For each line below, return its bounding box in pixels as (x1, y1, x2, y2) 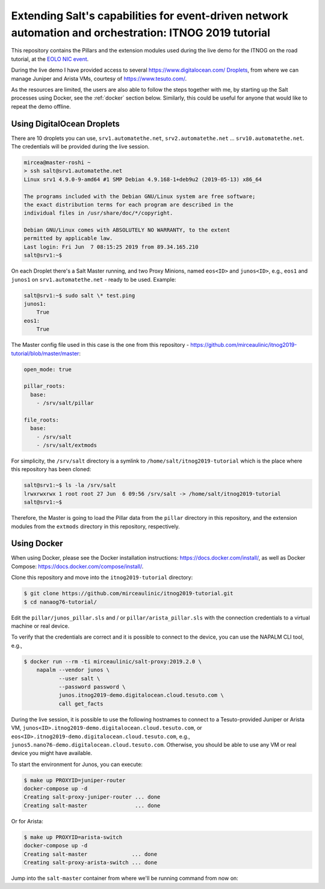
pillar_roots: (23, 383, 66, 390)
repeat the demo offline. (11, 103, 72, 110)
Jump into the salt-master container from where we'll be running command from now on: (11, 875, 239, 882)
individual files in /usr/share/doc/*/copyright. (23, 210, 173, 217)
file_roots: (23, 416, 60, 423)
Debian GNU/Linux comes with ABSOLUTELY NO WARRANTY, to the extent (23, 227, 231, 233)
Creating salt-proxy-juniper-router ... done (23, 794, 161, 800)
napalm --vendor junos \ (36, 666, 110, 674)
